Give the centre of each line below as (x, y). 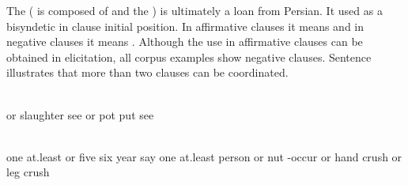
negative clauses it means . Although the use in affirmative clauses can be (185, 42)
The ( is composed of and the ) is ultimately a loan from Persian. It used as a (195, 10)
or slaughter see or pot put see (80, 114)
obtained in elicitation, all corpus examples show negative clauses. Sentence (189, 57)
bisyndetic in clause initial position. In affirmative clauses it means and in (185, 26)
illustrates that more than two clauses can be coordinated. (147, 72)
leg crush (28, 172)
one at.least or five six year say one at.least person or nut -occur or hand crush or (204, 156)
